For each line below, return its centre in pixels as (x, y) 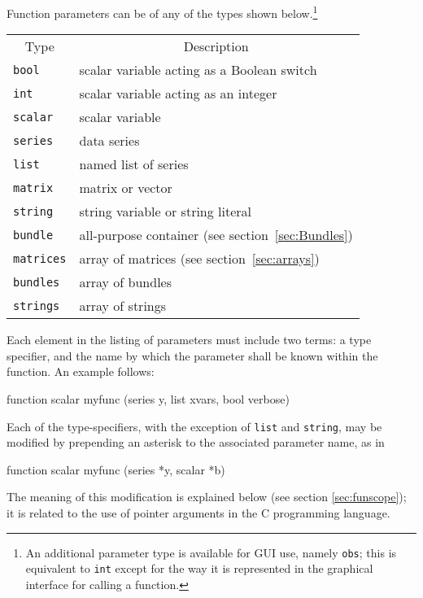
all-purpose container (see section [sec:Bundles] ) (216, 235)
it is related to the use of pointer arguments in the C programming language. (198, 513)
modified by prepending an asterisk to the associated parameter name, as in (196, 442)
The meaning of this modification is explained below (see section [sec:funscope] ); (207, 497)
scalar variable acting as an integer (178, 94)
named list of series (134, 164)
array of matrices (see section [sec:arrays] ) (199, 259)
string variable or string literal (166, 212)
